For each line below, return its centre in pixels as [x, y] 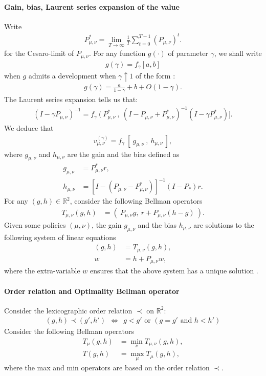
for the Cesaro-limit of [39, 53]
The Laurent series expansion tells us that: [71, 99]
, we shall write [238, 53]
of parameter [188, 53]
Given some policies [35, 224]
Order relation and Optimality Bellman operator [92, 291]
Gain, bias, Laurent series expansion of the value [92, 6]
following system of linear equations [60, 237]
